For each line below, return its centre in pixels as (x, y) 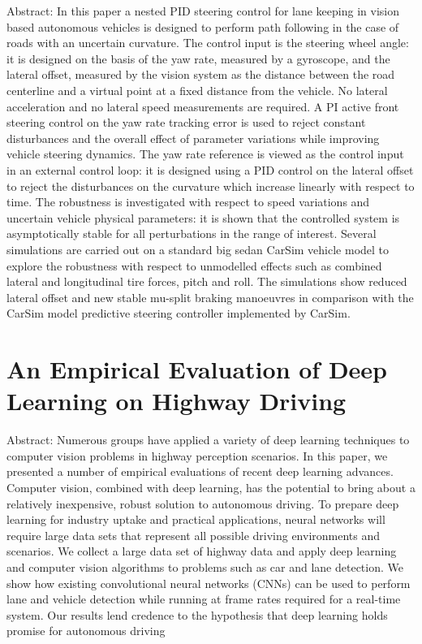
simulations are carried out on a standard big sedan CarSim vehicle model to (198, 249)
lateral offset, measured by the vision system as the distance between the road (201, 74)
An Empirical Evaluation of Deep (197, 369)
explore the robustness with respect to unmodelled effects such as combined (194, 265)
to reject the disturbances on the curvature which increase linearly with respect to (211, 186)
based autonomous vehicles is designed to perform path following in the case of (203, 26)
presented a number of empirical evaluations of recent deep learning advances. (200, 471)
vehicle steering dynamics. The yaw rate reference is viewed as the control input (205, 154)
